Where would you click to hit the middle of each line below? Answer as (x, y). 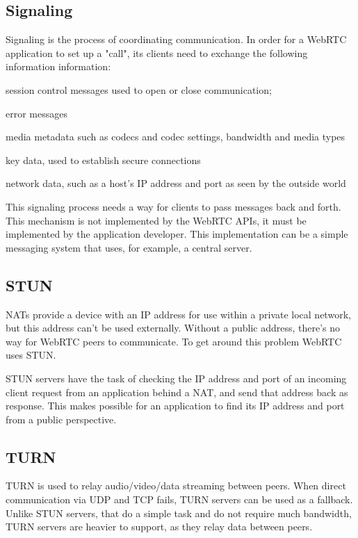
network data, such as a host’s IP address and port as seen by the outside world (176, 183)
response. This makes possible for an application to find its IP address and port (175, 406)
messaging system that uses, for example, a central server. (129, 247)
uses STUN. (31, 355)
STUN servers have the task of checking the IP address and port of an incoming (176, 378)
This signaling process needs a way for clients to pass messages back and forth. (173, 206)
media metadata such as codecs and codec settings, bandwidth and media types (176, 137)
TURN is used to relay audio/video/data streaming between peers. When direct (176, 486)
